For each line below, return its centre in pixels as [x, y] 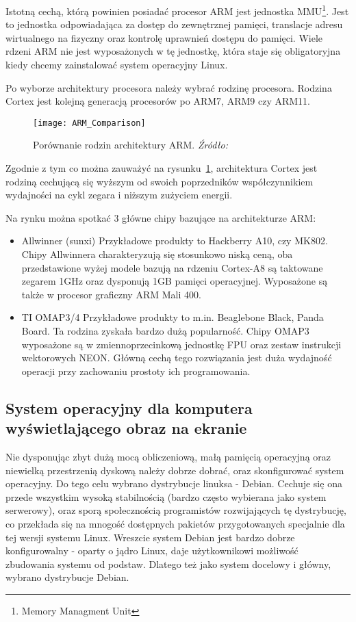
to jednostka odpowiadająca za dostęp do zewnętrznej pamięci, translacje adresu [174, 24]
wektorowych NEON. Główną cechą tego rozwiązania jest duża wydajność [177, 358]
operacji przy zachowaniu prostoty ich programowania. [136, 371]
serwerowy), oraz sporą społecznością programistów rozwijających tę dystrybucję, [176, 510]
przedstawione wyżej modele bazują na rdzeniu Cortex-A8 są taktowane [172, 267]
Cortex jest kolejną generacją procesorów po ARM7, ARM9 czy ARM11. [158, 101]
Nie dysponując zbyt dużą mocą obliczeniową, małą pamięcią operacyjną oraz [168, 456]
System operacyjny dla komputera [129, 407]
